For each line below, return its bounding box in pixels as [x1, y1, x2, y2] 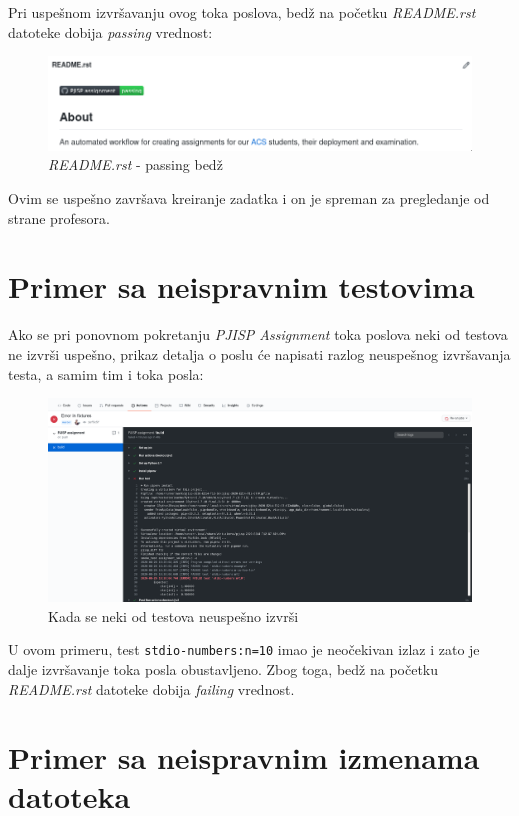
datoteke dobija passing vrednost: [8, 21, 213, 42]
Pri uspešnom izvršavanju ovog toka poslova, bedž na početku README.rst [8, 2, 476, 22]
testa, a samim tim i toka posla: [8, 363, 204, 384]
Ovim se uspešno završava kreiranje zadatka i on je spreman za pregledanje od [8, 188, 490, 209]
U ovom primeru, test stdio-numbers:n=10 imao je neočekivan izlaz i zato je [8, 639, 480, 660]
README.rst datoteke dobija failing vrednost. [8, 678, 295, 699]
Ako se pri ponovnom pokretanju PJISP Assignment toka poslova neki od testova [8, 324, 508, 345]
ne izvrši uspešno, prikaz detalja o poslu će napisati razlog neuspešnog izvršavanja [8, 343, 511, 364]
